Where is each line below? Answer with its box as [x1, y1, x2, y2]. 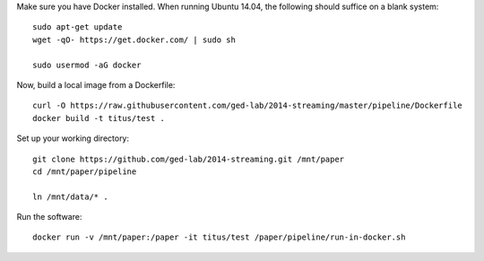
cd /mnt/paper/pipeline [32, 166, 137, 177]
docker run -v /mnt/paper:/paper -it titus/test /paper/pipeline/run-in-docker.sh [32, 232, 406, 242]
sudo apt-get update [32, 22, 123, 32]
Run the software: [16, 212, 82, 222]
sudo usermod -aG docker [32, 59, 142, 70]
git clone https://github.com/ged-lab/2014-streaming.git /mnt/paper [32, 153, 345, 164]
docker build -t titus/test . [32, 113, 166, 123]
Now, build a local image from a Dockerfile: [16, 79, 176, 90]
